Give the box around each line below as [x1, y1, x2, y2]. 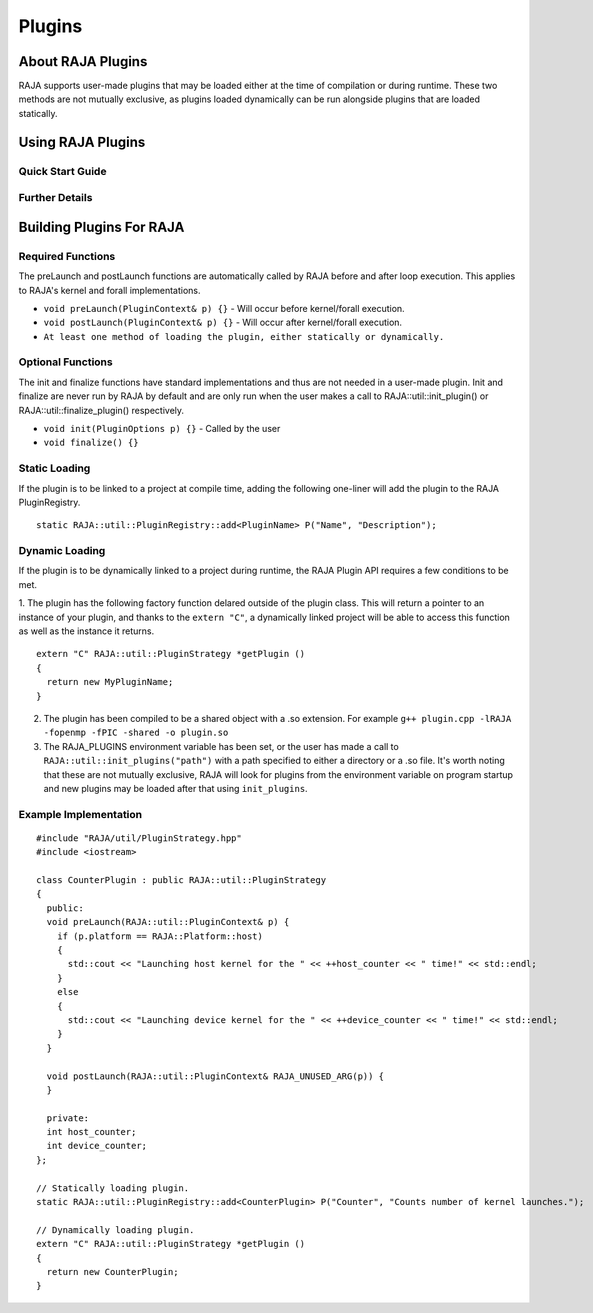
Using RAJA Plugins [18, 133, 146, 150]
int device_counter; [46, 1140, 148, 1152]
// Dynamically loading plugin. [36, 1224, 195, 1235]
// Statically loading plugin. [36, 1182, 190, 1194]
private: [46, 1112, 90, 1124]
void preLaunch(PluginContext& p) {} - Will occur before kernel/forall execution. [43, 302, 405, 314]
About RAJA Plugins [18, 53, 148, 70]
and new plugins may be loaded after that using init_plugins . [43, 782, 309, 794]
